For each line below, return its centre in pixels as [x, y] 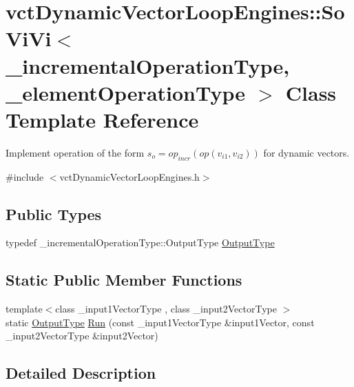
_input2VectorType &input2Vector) [82, 336]
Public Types [54, 214]
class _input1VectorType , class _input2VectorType [166, 309]
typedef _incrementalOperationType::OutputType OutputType [140, 242]
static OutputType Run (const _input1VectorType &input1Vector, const [160, 322]
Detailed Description [81, 373]
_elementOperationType [126, 92]
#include [25, 176]
